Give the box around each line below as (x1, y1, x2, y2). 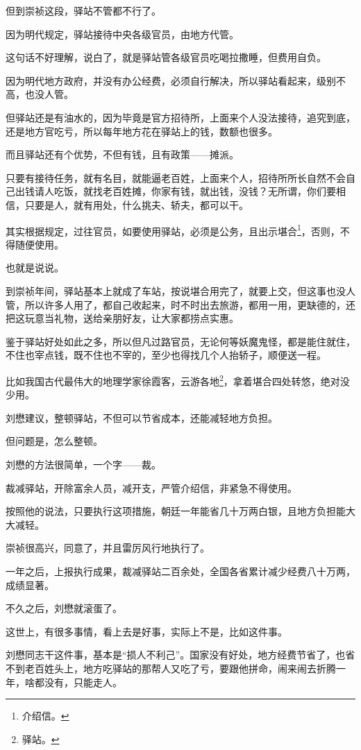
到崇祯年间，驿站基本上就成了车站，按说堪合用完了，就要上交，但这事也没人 (6, 283, 355, 298)
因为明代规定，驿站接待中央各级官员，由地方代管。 (6, 26, 239, 41)
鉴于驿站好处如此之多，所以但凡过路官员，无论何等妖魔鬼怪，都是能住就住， (6, 334, 355, 348)
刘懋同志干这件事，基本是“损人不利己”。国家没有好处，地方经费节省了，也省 (6, 647, 355, 662)
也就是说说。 (6, 260, 64, 275)
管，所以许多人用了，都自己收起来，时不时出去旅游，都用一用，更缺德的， (6, 297, 346, 312)
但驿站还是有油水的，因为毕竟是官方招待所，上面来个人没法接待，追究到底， (6, 110, 355, 124)
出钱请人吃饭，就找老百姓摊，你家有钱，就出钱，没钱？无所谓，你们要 (15, 184, 336, 198)
